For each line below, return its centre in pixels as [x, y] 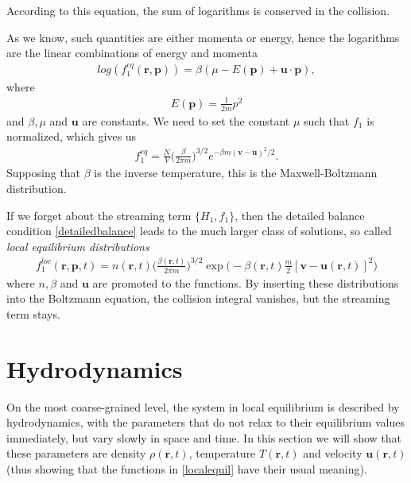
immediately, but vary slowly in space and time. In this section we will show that [204, 437]
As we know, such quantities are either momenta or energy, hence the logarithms [203, 37]
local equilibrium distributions [78, 246]
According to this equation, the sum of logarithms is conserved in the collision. [198, 10]
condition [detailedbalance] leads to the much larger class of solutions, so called [199, 231]
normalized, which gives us [72, 136]
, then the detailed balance [300, 215]
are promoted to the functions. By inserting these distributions [246, 282]
